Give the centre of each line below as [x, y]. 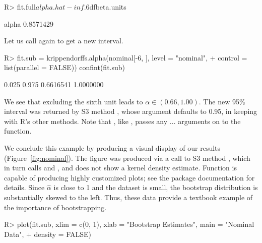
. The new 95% [222, 101]
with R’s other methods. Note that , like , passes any [86, 121]
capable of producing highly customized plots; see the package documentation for [129, 177]
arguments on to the [209, 121]
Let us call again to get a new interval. [64, 41]
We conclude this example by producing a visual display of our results [112, 147]
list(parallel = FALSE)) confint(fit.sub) [65, 67]
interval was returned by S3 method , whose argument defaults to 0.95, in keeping [131, 111]
